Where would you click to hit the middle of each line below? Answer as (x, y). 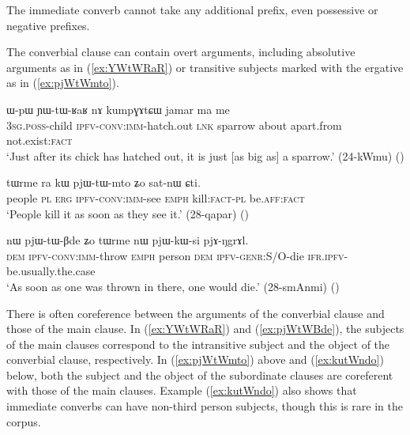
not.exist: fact (39, 140)
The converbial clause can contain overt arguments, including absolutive (181, 52)
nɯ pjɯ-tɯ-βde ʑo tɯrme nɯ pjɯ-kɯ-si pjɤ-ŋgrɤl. (128, 240)
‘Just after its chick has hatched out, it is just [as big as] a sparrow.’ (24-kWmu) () (205, 155)
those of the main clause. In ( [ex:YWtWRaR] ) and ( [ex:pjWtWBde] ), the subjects (205, 329)
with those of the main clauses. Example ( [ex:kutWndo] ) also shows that (182, 390)
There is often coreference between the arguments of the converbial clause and (196, 313)
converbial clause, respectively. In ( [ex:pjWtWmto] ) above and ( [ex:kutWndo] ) (195, 359)
